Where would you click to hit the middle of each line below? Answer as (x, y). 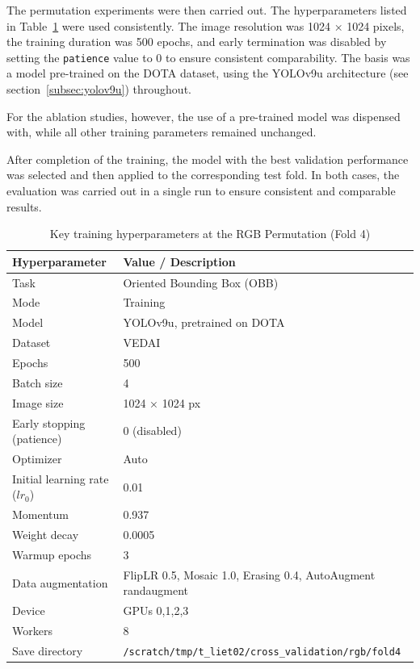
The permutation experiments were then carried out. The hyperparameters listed (207, 10)
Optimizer (37, 458)
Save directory (48, 650)
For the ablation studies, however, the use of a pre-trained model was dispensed (204, 116)
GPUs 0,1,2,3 (156, 610)
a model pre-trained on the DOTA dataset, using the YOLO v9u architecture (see (208, 73)
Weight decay (46, 535)
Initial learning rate (61, 478)
